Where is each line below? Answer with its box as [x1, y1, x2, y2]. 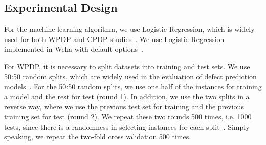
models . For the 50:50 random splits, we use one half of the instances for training [4, 81, 262, 92]
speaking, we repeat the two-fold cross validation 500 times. [4, 131, 191, 142]
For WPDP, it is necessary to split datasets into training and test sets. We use [4, 60, 250, 71]
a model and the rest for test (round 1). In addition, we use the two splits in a [4, 91, 250, 101]
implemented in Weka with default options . [4, 44, 143, 54]
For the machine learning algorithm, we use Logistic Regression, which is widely [4, 24, 255, 34]
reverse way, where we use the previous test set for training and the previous [4, 101, 244, 112]
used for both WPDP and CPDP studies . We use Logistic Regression [4, 33, 225, 44]
